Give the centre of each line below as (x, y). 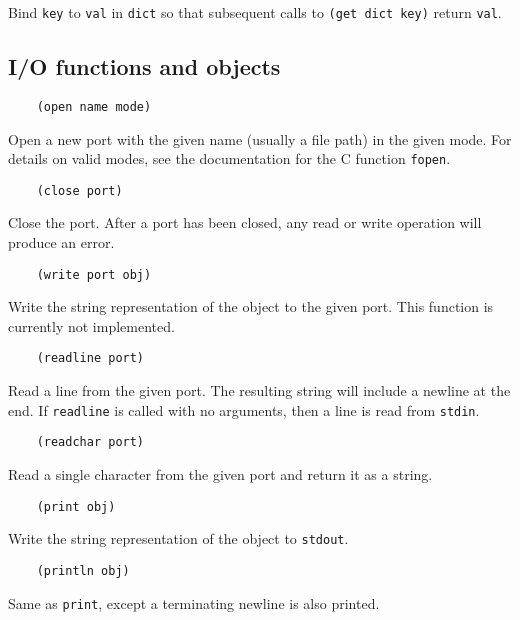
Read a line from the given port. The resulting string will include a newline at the (259, 390)
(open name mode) (94, 106)
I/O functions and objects (144, 66)
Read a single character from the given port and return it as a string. (220, 474)
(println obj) (83, 570)
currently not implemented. (91, 325)
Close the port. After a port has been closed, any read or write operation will (245, 222)
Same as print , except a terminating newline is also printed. (194, 602)
